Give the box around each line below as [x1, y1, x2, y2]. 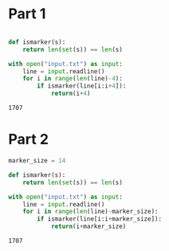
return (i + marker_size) [50, 222, 127, 231]
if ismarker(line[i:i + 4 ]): [37, 82, 127, 90]
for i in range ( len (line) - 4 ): [22, 75, 124, 83]
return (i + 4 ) [50, 89, 91, 98]
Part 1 [8, 5, 46, 23]
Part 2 [8, 131, 49, 148]
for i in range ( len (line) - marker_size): [22, 208, 159, 216]
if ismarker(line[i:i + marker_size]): [37, 215, 162, 223]
